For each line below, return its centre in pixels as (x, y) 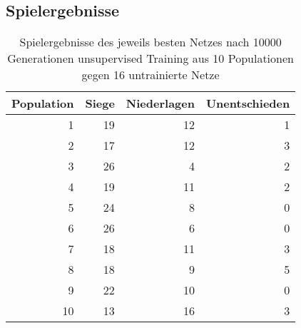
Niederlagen (160, 103)
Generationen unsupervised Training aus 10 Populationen (150, 58)
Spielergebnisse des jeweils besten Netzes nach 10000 (150, 42)
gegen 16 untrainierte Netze (150, 75)
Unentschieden (248, 103)
